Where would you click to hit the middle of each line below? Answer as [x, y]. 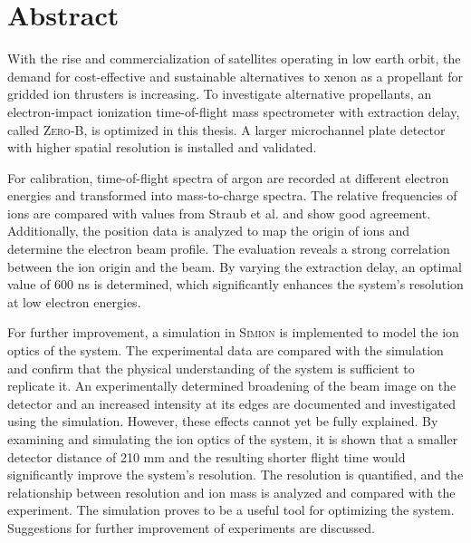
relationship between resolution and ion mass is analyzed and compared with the [231, 492]
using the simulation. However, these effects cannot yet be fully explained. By [223, 421]
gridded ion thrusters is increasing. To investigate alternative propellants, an [220, 94]
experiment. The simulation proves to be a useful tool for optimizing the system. [231, 510]
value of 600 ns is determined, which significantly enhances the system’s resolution [235, 284]
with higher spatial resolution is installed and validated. [162, 147]
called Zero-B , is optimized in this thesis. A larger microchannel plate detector [226, 129]
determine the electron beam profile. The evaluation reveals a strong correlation [229, 249]
